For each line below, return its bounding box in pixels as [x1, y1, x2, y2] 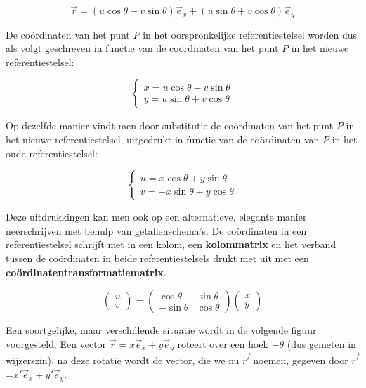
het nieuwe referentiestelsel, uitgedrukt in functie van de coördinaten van [6, 132, 320, 147]
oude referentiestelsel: [6, 145, 98, 160]
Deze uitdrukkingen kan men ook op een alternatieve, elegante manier [6, 209, 307, 224]
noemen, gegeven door [253, 353, 348, 368]
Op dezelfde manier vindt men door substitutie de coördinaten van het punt [6, 118, 334, 133]
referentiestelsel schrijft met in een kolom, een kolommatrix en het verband [6, 237, 336, 252]
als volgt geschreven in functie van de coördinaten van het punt [6, 41, 279, 56]
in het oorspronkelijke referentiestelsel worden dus [143, 27, 358, 41]
